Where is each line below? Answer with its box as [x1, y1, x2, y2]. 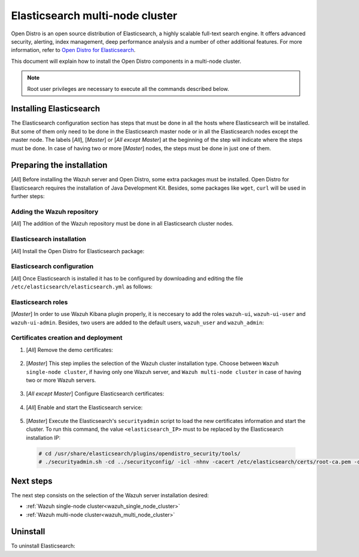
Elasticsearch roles [11, 298, 68, 306]
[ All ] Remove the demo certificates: [26, 346, 114, 353]
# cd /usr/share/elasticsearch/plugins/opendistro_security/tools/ [38, 450, 241, 457]
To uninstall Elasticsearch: [11, 542, 76, 550]
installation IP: [26, 434, 61, 441]
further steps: [11, 193, 45, 200]
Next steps [11, 476, 53, 486]
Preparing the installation [11, 160, 108, 171]
